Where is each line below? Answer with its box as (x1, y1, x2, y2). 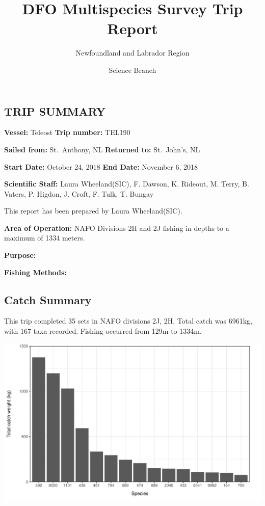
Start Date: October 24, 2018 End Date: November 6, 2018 (4, 161, 198, 172)
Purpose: (4, 250, 36, 260)
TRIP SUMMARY (4, 103, 106, 119)
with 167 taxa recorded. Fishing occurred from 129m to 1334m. (4, 326, 202, 336)
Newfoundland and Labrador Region (75, 47, 190, 58)
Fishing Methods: (4, 267, 67, 277)
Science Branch (109, 64, 156, 75)
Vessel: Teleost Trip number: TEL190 (4, 127, 130, 138)
